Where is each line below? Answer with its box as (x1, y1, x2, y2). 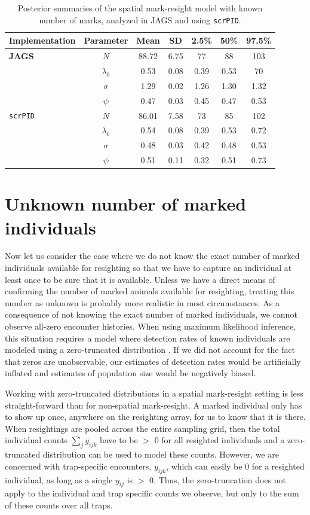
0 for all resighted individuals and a (154, 434, 285, 446)
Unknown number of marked (5, 191, 247, 216)
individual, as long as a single (5, 473, 113, 486)
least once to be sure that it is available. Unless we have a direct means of (5, 273, 275, 285)
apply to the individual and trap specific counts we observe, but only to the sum (5, 487, 299, 499)
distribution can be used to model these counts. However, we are (42, 448, 279, 461)
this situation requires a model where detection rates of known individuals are (5, 331, 290, 344)
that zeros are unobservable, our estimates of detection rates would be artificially (5, 355, 301, 367)
